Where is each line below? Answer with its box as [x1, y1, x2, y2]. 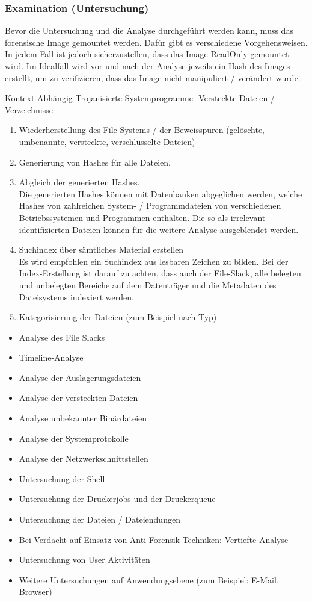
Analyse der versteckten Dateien [19, 391, 138, 404]
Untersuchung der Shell [19, 472, 105, 485]
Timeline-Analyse [19, 351, 84, 364]
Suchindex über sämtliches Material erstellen [19, 243, 184, 256]
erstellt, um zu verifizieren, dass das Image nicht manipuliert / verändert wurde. [5, 71, 301, 84]
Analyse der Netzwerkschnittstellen [19, 452, 148, 465]
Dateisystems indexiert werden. [19, 290, 134, 303]
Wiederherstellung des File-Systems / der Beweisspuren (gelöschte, [19, 123, 265, 136]
